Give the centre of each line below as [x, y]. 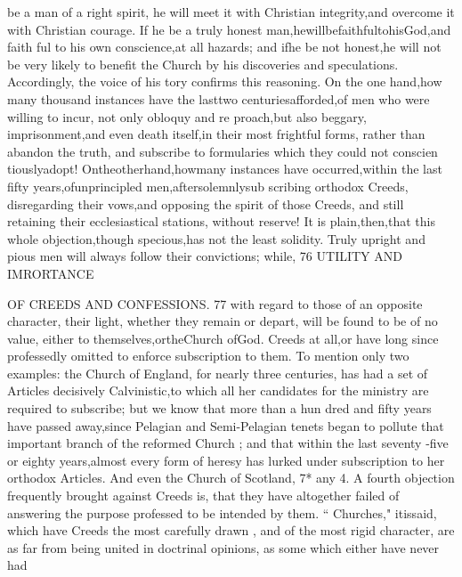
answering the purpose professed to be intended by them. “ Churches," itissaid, [222, 512]
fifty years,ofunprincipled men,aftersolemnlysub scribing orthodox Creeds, [208, 186]
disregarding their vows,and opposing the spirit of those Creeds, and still [206, 203]
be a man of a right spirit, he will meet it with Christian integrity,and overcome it [231, 12]
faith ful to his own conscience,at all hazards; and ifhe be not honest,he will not [224, 47]
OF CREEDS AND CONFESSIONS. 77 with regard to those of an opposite [215, 303]
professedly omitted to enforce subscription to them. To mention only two [208, 356]
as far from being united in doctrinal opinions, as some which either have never [223, 547]
